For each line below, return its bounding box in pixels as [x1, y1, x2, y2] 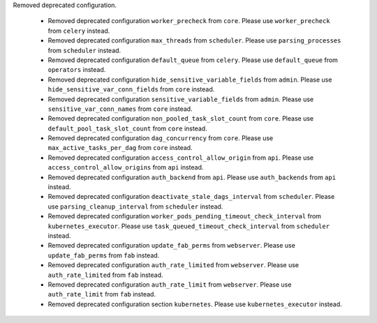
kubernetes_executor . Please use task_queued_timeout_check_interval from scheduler [47, 222, 330, 230]
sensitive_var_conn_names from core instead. [47, 105, 193, 113]
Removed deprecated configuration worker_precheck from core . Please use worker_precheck [47, 17, 331, 25]
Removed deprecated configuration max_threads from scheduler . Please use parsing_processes [47, 36, 341, 45]
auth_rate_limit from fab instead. [47, 290, 156, 299]
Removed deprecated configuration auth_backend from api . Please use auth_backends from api [47, 173, 337, 181]
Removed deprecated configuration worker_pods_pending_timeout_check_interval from [47, 212, 321, 220]
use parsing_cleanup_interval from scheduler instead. [47, 202, 223, 211]
